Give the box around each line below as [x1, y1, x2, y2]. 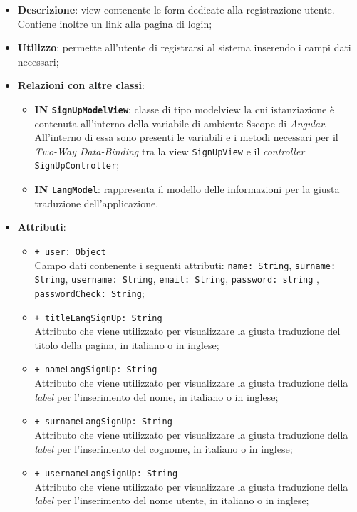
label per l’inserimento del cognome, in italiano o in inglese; [34, 441, 293, 456]
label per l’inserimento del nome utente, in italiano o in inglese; [34, 493, 309, 508]
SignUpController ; [34, 157, 120, 172]
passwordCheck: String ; [34, 285, 145, 300]
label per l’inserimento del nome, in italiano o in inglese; [34, 389, 279, 404]
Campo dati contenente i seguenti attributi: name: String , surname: [34, 257, 336, 272]
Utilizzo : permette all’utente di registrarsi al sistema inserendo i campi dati [17, 40, 351, 55]
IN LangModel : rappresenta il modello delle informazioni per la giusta [34, 182, 340, 197]
